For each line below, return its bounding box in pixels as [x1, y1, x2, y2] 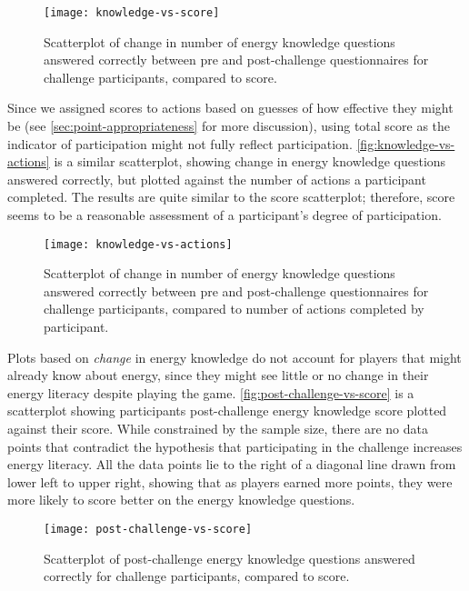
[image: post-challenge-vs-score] [44, 522, 253, 536]
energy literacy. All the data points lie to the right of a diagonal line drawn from [7, 455, 456, 474]
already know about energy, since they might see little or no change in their [7, 366, 429, 385]
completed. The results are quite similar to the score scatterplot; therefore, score [7, 187, 455, 206]
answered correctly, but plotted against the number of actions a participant [7, 169, 426, 188]
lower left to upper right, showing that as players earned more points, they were [7, 472, 453, 491]
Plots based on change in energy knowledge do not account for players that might [7, 347, 462, 366]
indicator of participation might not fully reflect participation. [7, 134, 353, 153]
